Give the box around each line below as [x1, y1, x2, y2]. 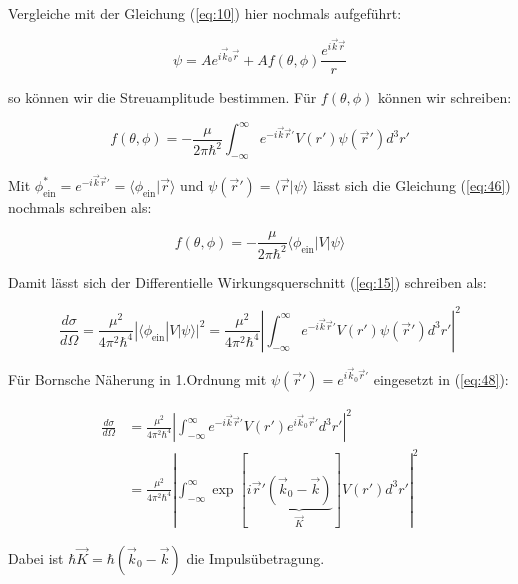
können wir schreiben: [378, 87, 512, 108]
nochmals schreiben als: [8, 196, 152, 217]
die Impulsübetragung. [186, 547, 325, 568]
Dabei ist [8, 547, 64, 568]
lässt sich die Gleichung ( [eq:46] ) [312, 174, 511, 195]
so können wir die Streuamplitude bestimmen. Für [8, 87, 317, 108]
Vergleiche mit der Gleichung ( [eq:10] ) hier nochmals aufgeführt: [8, 3, 402, 23]
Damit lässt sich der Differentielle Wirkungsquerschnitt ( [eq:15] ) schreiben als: [8, 271, 487, 292]
